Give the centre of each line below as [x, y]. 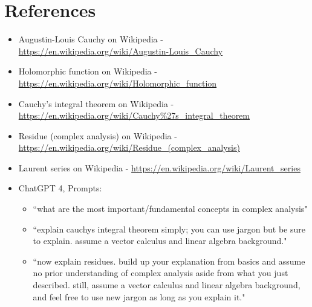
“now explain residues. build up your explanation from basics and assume [169, 261]
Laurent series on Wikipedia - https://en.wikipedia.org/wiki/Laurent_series [159, 167]
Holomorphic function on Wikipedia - [88, 71]
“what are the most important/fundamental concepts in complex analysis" [170, 209]
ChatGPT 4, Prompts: [60, 188]
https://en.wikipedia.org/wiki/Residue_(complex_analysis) [129, 147]
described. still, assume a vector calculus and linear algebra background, [167, 285]
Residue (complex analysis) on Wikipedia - [98, 135]
